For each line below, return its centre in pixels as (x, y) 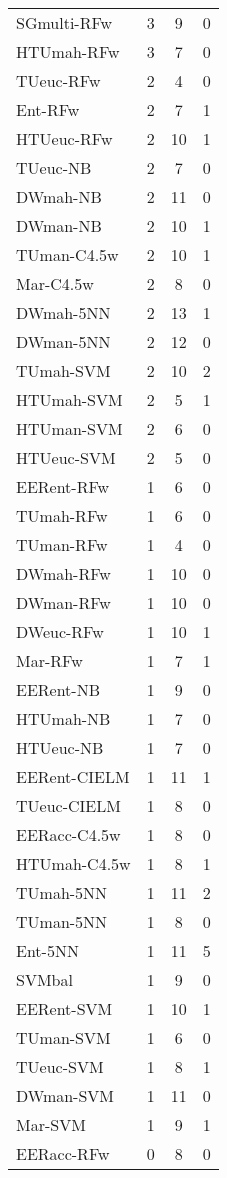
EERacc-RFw (63, 1153)
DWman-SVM (65, 1095)
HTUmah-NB (63, 718)
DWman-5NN (63, 341)
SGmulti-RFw (64, 22)
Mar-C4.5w (55, 283)
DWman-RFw (63, 602)
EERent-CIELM (73, 776)
